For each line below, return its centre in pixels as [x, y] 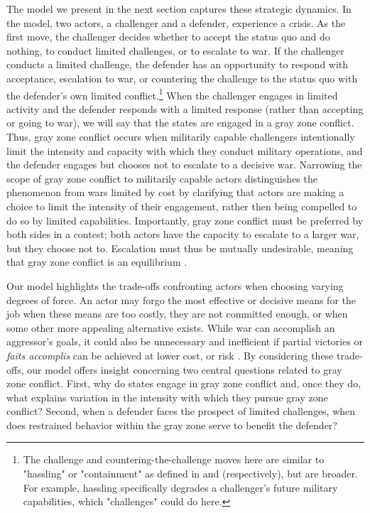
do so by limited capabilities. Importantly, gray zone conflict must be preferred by [185, 220]
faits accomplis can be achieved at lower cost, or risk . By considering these [170, 355]
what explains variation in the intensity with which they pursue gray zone [167, 397]
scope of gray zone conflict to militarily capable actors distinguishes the [162, 178]
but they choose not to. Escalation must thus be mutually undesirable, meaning [180, 248]
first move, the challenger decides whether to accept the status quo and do [168, 37]
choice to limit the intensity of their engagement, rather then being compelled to [182, 206]
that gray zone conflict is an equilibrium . [97, 262]
